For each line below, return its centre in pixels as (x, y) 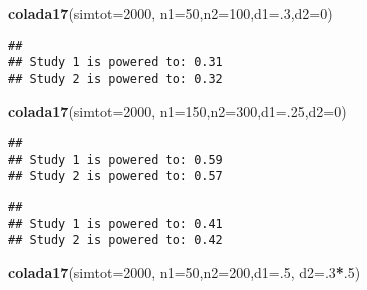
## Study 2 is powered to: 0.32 (115, 78)
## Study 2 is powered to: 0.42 (115, 240)
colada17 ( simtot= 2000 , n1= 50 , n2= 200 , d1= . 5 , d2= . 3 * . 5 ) (184, 272)
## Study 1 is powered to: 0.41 (115, 223)
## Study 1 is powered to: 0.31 (115, 62)
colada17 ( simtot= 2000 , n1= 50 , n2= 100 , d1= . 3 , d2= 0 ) (170, 13)
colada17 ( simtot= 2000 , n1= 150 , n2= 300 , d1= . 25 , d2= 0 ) (177, 110)
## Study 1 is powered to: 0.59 (115, 159)
